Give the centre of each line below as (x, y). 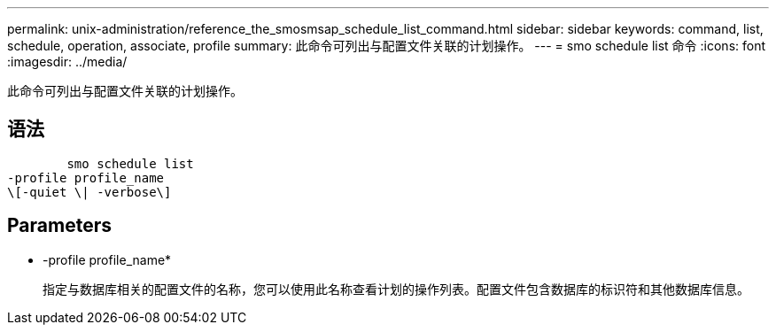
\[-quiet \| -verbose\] (89, 192)
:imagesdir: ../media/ (67, 62)
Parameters (59, 226)
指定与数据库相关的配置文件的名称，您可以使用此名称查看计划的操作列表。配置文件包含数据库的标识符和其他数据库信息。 (396, 289)
